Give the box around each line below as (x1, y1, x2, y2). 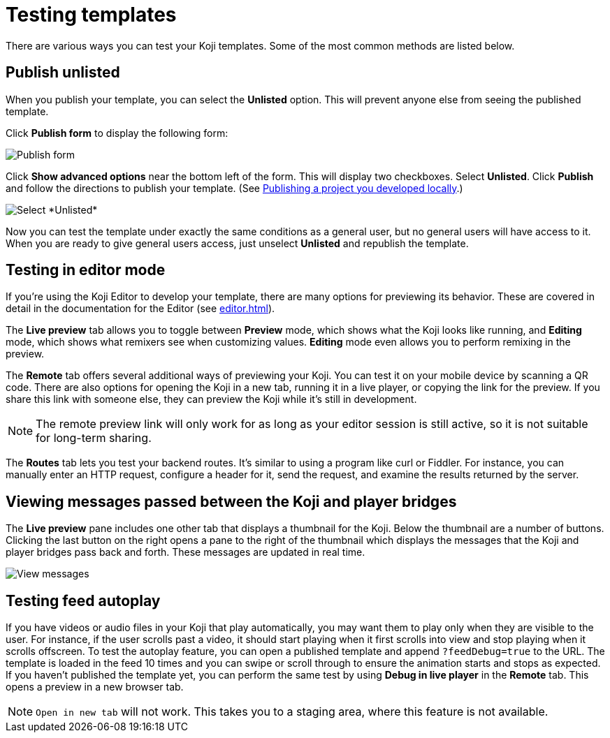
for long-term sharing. (36, 431, 152, 445)
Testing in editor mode (6, 261, 166, 279)
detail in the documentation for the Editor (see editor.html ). (6, 302, 275, 315)
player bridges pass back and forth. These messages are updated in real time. (6, 546, 365, 559)
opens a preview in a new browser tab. (6, 681, 184, 693)
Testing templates (6, 3, 177, 27)
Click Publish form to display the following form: (6, 126, 228, 139)
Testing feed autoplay (6, 591, 161, 610)
